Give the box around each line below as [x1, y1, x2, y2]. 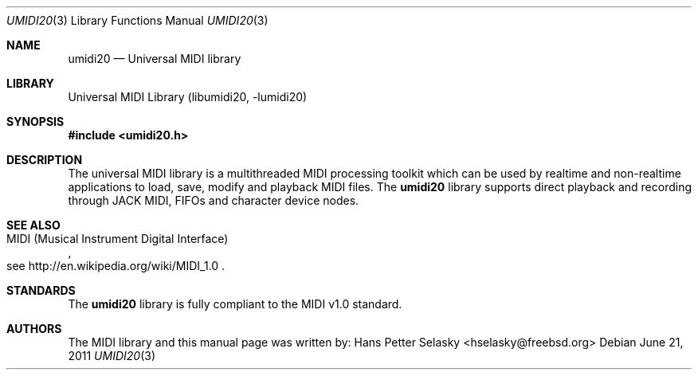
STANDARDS [6, 284, 76, 297]
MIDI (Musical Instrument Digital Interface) [6, 232, 229, 245]
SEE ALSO [6, 218, 61, 232]
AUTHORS [6, 322, 62, 335]
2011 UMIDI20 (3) [68, 349, 156, 362]
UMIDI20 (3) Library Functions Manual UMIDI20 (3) [6, 14, 269, 27]
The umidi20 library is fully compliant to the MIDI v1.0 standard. [68, 297, 402, 311]
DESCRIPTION [6, 153, 83, 166]
